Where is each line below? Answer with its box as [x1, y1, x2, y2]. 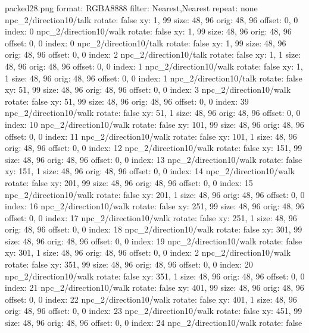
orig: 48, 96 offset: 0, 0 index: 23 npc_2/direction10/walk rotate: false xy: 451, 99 [5, 304, 302, 317]
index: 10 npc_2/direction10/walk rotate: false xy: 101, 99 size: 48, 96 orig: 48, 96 [5, 118, 304, 130]
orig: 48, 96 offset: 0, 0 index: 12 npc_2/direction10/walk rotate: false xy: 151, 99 [5, 142, 302, 154]
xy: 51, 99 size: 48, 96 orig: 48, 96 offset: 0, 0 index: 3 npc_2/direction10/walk [5, 83, 291, 96]
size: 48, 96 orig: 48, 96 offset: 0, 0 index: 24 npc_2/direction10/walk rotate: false [5, 316, 302, 329]
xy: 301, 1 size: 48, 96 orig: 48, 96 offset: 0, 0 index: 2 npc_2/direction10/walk [5, 246, 291, 259]
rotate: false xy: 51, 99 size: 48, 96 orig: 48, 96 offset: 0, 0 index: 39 [5, 95, 249, 107]
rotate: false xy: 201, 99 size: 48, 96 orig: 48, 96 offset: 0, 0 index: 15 [5, 176, 253, 189]
